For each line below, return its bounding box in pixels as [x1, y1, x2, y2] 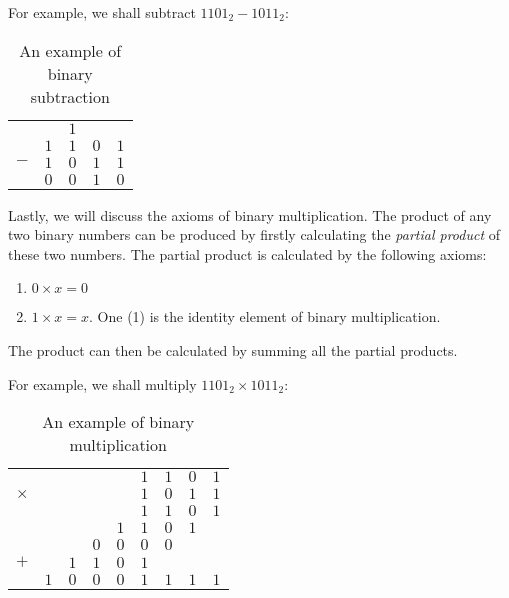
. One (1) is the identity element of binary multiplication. [89, 306, 441, 327]
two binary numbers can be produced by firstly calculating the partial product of [8, 224, 500, 245]
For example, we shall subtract [8, 2, 196, 22]
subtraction [30, 84, 110, 108]
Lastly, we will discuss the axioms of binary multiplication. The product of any [8, 204, 492, 225]
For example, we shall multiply [8, 373, 197, 394]
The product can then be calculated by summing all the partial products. [8, 339, 458, 360]
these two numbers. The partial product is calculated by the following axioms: [8, 243, 487, 264]
